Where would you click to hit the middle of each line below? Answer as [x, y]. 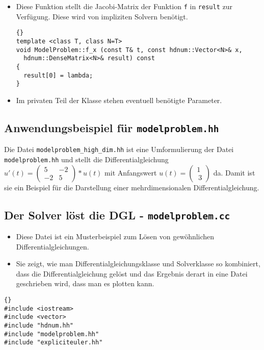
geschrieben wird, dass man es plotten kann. [85, 283]
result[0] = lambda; [58, 75]
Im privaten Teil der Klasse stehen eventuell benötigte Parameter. [119, 100]
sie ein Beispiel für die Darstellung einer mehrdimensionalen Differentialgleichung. [132, 187]
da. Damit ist [234, 172]
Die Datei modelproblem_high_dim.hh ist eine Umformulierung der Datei [119, 149]
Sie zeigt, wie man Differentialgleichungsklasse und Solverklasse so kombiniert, [138, 264]
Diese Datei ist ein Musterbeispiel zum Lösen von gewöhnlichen [115, 236]
